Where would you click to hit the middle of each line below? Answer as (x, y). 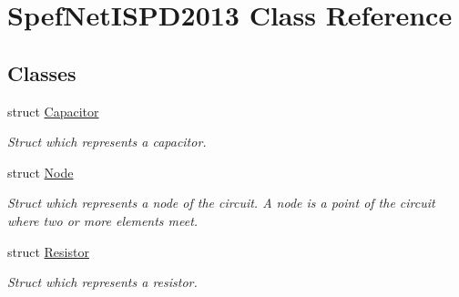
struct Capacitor (53, 111)
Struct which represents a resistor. (102, 282)
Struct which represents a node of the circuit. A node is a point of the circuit (221, 203)
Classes (42, 72)
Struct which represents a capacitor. (107, 142)
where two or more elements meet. (103, 220)
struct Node (41, 172)
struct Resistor (48, 251)
